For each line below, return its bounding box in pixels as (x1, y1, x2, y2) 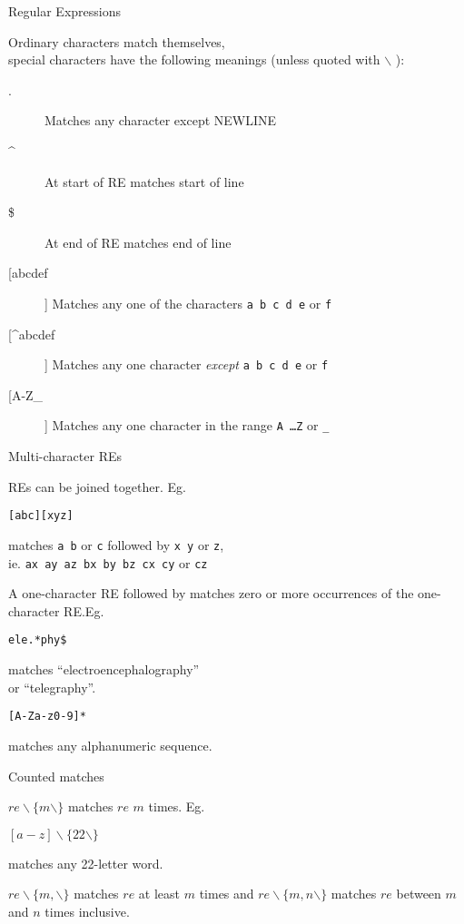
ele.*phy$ (8, 634, 67, 647)
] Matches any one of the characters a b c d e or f (44, 293, 332, 312)
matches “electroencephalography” (8, 660, 200, 679)
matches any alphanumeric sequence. (8, 735, 212, 754)
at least (138, 884, 180, 903)
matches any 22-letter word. (8, 853, 163, 872)
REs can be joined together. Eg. (8, 477, 186, 496)
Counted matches (8, 766, 104, 785)
